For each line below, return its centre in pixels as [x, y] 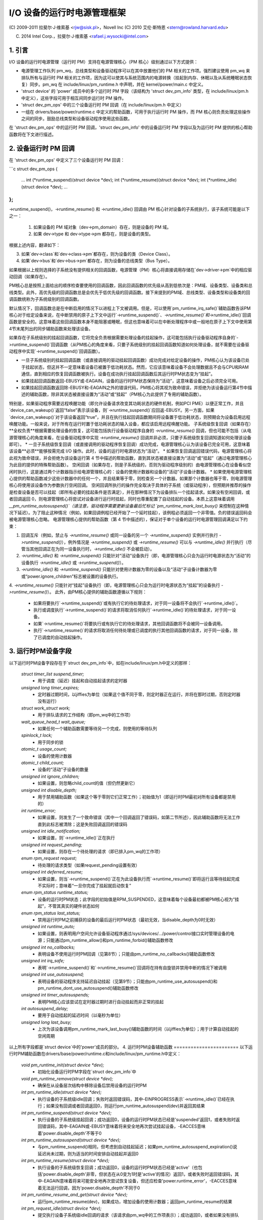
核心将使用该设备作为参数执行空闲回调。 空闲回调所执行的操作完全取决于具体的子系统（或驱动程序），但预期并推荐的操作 [130, 485]
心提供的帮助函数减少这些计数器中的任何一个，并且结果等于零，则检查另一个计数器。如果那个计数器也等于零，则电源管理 [131, 479]
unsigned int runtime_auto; [48, 927]
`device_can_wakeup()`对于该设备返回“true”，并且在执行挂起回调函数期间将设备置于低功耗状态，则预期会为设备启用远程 [130, 417]
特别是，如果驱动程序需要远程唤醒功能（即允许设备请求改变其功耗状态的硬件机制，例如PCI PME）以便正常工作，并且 [126, 403]
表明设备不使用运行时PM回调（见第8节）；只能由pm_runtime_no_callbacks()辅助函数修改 [126, 954]
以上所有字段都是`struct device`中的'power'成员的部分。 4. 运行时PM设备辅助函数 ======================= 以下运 [131, 1047]
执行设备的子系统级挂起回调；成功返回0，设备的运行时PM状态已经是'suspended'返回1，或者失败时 [137, 1119]
